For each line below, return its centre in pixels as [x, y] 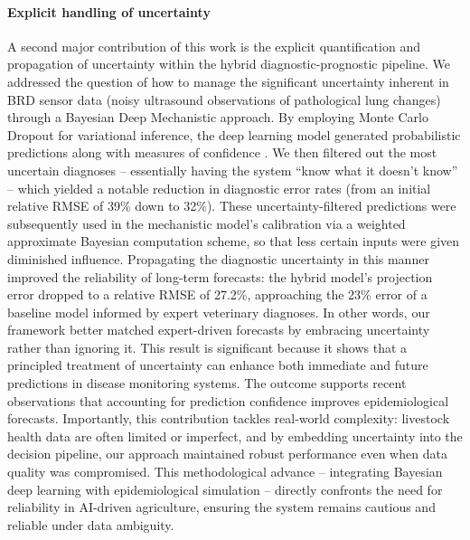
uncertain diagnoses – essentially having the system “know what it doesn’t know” [233, 170]
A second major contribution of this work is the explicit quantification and [214, 46]
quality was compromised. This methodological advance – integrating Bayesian [225, 472]
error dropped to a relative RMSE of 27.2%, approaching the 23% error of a [217, 294]
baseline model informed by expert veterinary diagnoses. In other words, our [219, 312]
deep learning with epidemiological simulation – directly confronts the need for [225, 489]
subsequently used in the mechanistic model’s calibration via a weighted [207, 223]
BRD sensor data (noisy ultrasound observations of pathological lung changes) [224, 99]
